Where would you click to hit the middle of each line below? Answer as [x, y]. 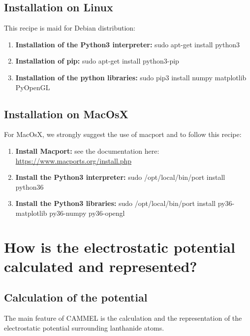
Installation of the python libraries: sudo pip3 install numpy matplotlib [131, 77]
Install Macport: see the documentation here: [87, 151]
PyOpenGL [33, 87]
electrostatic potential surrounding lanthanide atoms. [84, 327]
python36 [30, 186]
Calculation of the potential [76, 297]
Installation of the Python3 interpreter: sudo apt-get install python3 [127, 44]
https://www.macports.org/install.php [74, 160]
